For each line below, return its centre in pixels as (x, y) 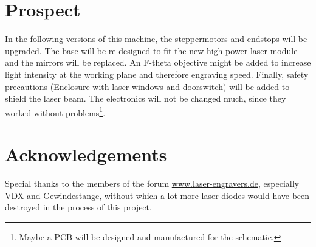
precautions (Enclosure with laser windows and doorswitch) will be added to (147, 86)
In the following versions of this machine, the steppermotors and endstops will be (156, 39)
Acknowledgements (86, 154)
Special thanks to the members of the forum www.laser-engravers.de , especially (152, 183)
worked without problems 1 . (55, 111)
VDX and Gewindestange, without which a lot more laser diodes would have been (157, 195)
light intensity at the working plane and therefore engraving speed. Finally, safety (157, 74)
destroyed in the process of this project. (78, 207)
